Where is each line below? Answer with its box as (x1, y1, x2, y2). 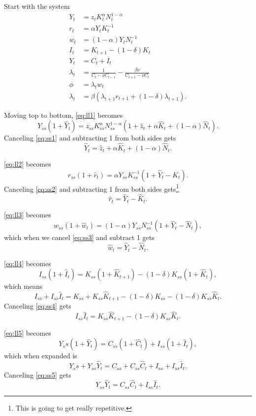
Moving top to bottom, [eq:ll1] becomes (4, 109, 123, 120)
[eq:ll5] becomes (4, 327, 51, 338)
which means (4, 281, 43, 291)
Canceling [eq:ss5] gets (4, 369, 71, 380)
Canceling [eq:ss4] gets (4, 301, 71, 311)
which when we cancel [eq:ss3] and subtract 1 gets (4, 232, 155, 243)
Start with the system (4, 1, 70, 11)
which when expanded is (4, 350, 77, 361)
